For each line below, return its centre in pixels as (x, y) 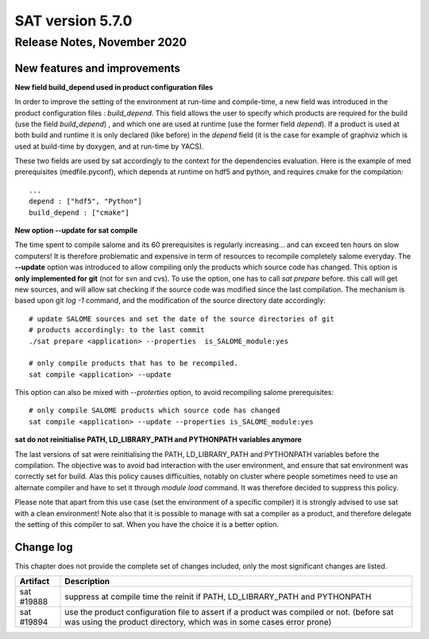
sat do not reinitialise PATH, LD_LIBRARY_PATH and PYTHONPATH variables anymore (158, 440)
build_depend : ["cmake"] (79, 212)
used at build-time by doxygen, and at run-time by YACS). (109, 146)
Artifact (35, 582)
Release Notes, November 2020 (100, 42)
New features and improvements (97, 68)
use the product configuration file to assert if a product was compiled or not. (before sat (229, 612)
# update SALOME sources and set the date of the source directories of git (182, 319)
